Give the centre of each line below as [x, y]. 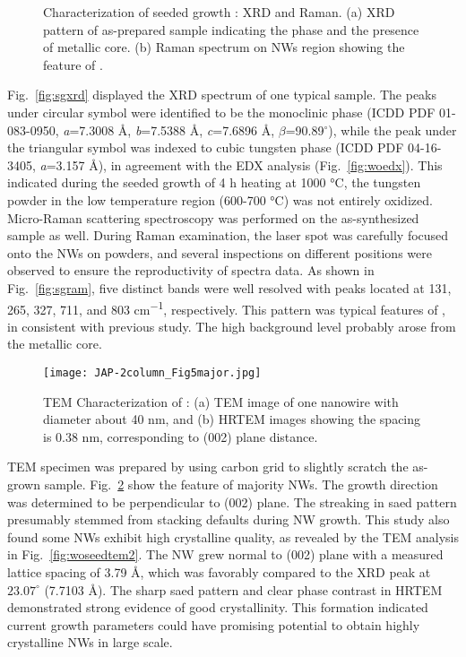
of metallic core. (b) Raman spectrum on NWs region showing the [224, 47]
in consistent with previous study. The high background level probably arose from [232, 326]
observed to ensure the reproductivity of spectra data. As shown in [191, 270]
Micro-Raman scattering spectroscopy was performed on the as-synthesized [213, 217]
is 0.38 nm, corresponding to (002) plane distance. [181, 436]
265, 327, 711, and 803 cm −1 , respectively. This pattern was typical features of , [226, 307]
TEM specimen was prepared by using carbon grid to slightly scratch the [208, 467]
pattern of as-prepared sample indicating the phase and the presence [231, 29]
